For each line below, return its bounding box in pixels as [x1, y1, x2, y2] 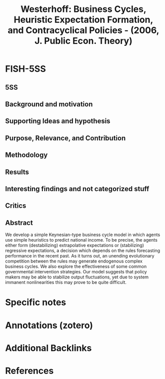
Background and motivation [5, 100, 93, 108]
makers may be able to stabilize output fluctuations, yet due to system [5, 274, 149, 280]
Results [5, 168, 29, 176]
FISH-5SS [5, 63, 46, 75]
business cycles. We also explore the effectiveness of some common [5, 263, 147, 269]
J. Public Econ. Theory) [34, 35, 133, 47]
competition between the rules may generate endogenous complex [5, 258, 143, 264]
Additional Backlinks [5, 342, 92, 354]
